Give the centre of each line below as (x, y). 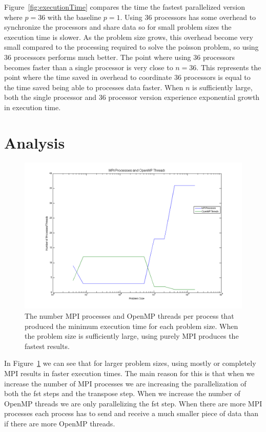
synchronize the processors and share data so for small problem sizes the (118, 27)
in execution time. (33, 107)
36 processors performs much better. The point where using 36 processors (120, 57)
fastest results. (47, 346)
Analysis (35, 142)
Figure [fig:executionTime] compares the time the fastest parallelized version (125, 7)
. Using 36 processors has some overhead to (188, 17)
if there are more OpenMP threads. (60, 423)
